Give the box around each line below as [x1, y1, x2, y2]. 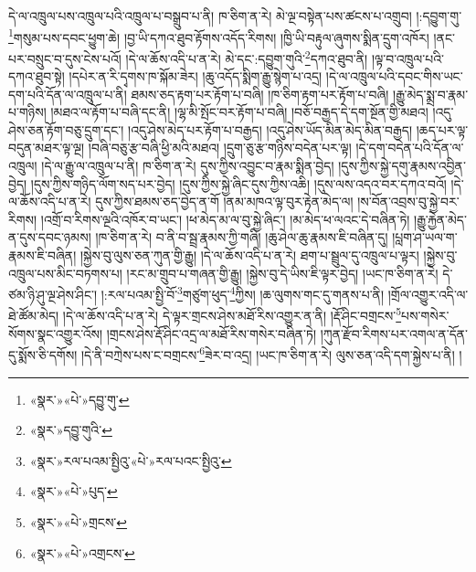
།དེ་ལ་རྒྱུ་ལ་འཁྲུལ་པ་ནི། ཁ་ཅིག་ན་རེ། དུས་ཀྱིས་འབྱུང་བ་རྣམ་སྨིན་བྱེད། [41, 156, 334, 175]
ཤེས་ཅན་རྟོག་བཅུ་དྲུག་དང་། [8, 120, 124, 139]
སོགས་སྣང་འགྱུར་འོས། [8, 323, 103, 343]
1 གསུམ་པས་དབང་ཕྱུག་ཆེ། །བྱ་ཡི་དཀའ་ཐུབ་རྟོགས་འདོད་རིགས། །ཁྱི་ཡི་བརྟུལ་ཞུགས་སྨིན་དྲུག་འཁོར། [8, 25, 429, 47]
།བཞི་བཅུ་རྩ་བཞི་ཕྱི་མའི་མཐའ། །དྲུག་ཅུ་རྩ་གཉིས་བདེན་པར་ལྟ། [88, 138, 352, 157]
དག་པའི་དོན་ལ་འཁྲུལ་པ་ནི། [8, 84, 127, 103]
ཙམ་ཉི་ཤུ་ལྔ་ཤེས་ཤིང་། [8, 284, 98, 303]
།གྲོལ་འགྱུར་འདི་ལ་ [387, 284, 469, 303]
